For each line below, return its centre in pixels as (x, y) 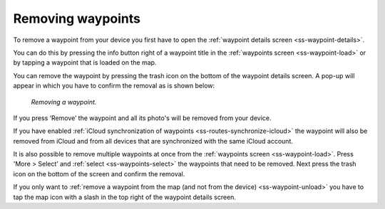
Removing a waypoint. (64, 102)
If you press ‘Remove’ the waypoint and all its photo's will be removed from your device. (142, 118)
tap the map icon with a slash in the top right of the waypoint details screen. (125, 197)
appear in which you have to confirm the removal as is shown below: (114, 86)
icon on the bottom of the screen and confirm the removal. (99, 173)
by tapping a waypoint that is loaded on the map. (85, 63)
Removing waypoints (77, 18)
